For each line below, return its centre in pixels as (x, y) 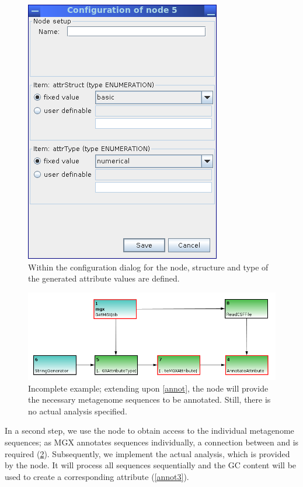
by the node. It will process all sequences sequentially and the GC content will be (151, 465)
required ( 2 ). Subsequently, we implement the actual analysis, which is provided (147, 453)
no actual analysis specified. (78, 411)
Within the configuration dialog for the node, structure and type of (148, 267)
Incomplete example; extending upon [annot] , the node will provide (148, 388)
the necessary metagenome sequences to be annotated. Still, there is (149, 399)
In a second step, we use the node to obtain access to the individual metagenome (149, 431)
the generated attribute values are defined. (104, 278)
